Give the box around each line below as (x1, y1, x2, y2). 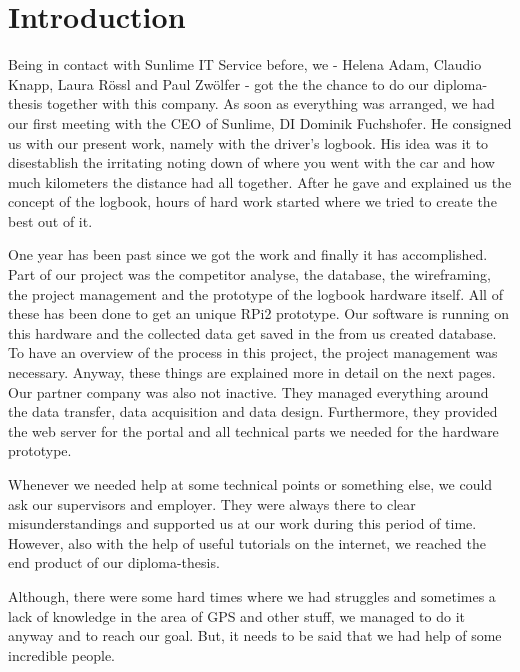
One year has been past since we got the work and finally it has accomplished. (8, 244, 488, 265)
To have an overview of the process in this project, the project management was (8, 342, 498, 363)
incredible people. (8, 644, 116, 665)
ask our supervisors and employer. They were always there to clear (8, 493, 416, 514)
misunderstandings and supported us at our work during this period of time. (8, 513, 477, 534)
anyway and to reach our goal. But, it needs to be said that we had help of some (8, 625, 502, 646)
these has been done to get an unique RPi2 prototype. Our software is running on (8, 303, 509, 324)
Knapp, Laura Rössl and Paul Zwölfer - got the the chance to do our (8, 73, 429, 94)
